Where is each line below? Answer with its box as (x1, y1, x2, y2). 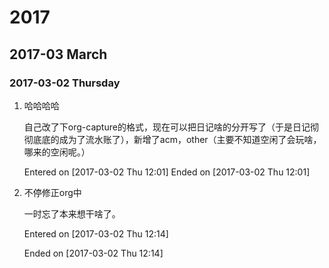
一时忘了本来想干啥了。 (23, 207, 121, 220)
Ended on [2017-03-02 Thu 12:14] (23, 247, 164, 259)
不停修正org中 (23, 186, 82, 198)
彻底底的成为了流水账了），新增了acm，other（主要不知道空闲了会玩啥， (23, 133, 322, 145)
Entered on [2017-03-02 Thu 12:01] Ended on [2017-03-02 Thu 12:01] (23, 166, 311, 178)
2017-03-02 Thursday (9, 76, 121, 90)
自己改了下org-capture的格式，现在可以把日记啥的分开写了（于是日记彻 (23, 121, 319, 133)
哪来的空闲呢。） (23, 146, 91, 158)
